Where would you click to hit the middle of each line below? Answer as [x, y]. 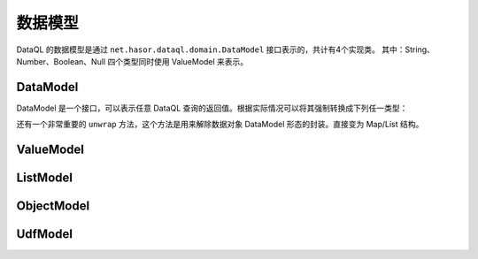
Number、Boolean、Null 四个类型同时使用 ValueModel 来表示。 [132, 61]
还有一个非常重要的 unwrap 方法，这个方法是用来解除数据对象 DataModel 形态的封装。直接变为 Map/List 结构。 [220, 125]
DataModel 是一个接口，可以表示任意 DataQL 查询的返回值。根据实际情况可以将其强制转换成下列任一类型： [212, 108]
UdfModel [44, 234]
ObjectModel [53, 206]
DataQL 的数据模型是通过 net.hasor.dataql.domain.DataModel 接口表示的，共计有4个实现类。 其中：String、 [226, 50]
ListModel [44, 178]
